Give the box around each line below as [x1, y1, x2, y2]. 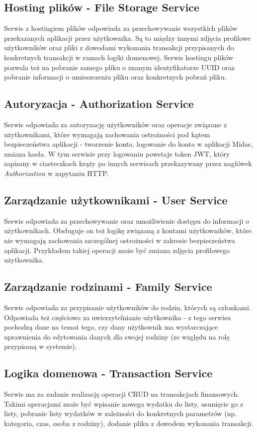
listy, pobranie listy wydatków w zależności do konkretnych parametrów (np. [4, 408, 237, 419]
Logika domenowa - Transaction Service [4, 365, 213, 381]
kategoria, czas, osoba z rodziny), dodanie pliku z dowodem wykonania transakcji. [4, 418, 254, 428]
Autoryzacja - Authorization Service [4, 96, 194, 111]
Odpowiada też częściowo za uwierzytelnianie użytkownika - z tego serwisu [4, 312, 231, 322]
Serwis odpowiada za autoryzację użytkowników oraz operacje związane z [4, 119, 227, 129]
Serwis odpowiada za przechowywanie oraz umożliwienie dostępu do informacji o [4, 215, 250, 226]
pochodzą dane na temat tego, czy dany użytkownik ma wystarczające [4, 322, 218, 332]
